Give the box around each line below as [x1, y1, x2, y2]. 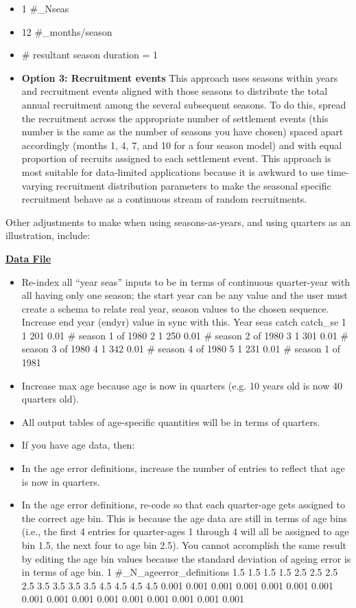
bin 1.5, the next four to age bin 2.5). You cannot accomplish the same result [21, 538, 346, 552]
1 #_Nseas [21, 1, 69, 15]
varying [21, 178, 53, 192]
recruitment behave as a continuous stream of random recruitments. [21, 192, 307, 206]
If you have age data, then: [21, 438, 135, 452]
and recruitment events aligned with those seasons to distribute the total [21, 84, 328, 98]
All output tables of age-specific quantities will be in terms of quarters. [21, 414, 320, 429]
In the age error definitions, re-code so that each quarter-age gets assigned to [21, 497, 345, 512]
